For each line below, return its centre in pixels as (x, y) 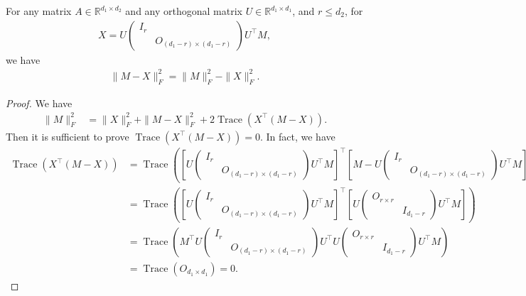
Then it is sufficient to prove (68, 136)
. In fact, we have (297, 136)
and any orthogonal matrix (184, 11)
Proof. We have (39, 103)
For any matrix (39, 11)
